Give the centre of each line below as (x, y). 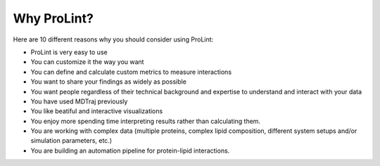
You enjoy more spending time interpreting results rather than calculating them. (145, 121)
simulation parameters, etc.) (71, 141)
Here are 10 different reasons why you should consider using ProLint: (113, 39)
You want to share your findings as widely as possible (108, 82)
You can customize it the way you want (87, 62)
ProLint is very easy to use (69, 52)
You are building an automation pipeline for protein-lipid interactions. (130, 151)
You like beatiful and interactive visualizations (97, 111)
